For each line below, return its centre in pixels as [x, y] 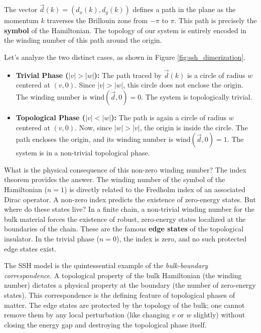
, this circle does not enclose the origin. [183, 85]
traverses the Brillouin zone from [97, 20]
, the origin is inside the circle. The [194, 127]
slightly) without [219, 315]
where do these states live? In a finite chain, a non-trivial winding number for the [129, 209]
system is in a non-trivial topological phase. [83, 153]
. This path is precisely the [216, 20]
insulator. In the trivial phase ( [52, 238]
